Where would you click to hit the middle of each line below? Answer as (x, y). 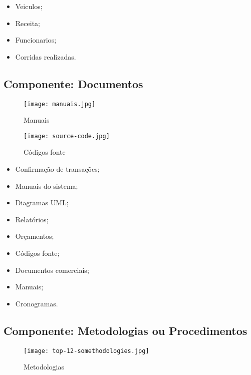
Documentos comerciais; (52, 270)
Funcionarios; (36, 40)
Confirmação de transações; (57, 169)
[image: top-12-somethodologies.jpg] (86, 351)
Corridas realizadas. (46, 56)
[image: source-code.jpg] (67, 136)
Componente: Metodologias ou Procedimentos (125, 330)
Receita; (28, 23)
